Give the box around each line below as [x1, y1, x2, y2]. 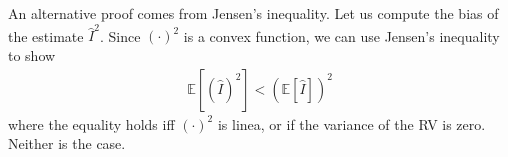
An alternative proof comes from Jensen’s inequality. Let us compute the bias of [8, 3, 499, 23]
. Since [100, 25, 141, 46]
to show [8, 44, 56, 65]
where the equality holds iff [8, 113, 175, 134]
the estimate [8, 25, 84, 46]
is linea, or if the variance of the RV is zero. [217, 113, 486, 134]
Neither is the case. [8, 133, 126, 154]
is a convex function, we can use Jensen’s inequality [183, 25, 500, 46]
